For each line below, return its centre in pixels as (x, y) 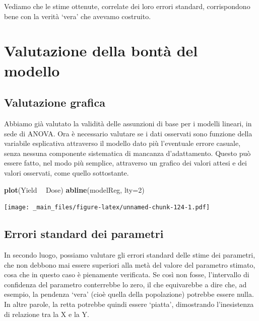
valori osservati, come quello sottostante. (67, 172)
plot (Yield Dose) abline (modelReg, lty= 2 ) (74, 189)
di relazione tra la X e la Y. (47, 314)
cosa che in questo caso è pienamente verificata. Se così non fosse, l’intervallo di (127, 274)
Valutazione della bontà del (101, 51)
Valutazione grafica (55, 102)
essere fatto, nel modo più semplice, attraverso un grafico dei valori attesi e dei (125, 163)
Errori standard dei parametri (84, 234)
